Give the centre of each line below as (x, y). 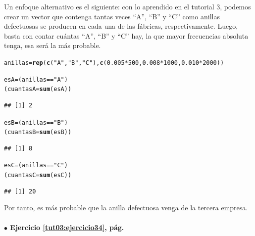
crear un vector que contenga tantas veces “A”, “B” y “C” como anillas (112, 16)
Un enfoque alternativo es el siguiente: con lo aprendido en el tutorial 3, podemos (127, 6)
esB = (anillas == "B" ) (36, 122)
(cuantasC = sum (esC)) (38, 175)
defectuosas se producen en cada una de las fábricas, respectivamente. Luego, (121, 26)
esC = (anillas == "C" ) (36, 165)
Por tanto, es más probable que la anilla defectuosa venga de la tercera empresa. (126, 208)
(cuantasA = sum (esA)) (38, 89)
